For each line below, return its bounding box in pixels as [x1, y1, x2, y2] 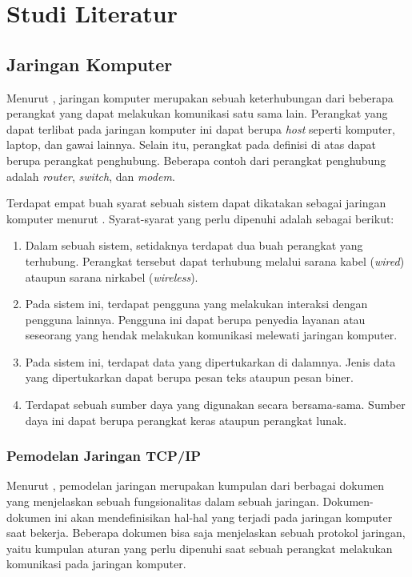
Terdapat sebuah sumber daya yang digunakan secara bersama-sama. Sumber [25, 396, 406, 413]
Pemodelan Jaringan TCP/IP [6, 446, 202, 466]
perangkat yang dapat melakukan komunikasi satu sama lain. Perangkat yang [6, 105, 388, 122]
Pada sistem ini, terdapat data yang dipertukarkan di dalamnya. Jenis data [25, 353, 396, 370]
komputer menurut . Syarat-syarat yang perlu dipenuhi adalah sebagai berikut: [6, 210, 394, 226]
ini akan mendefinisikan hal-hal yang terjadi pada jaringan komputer [54, 508, 393, 525]
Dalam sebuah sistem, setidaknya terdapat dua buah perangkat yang [25, 237, 363, 254]
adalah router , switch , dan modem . [6, 167, 175, 184]
